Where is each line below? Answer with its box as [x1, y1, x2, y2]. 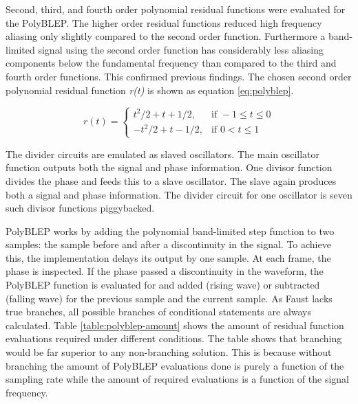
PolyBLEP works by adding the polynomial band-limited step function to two [6, 223, 335, 238]
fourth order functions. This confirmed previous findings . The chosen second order [6, 69, 352, 83]
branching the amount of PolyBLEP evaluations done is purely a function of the [6, 358, 344, 372]
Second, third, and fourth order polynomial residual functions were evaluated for [6, 2, 346, 16]
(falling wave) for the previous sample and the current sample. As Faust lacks [6, 291, 333, 305]
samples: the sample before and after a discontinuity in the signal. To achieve [6, 237, 331, 251]
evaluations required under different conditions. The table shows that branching [6, 331, 342, 346]
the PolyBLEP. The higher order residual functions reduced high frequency [6, 15, 322, 30]
